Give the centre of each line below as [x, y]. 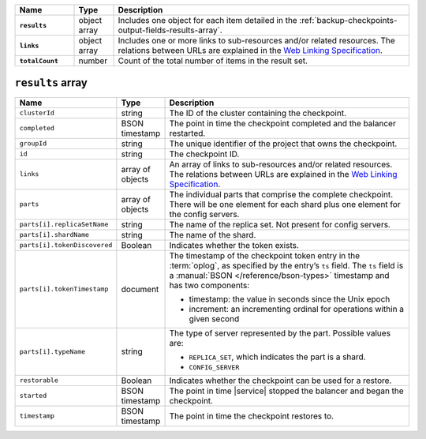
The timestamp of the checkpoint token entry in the [265, 255]
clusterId [37, 113]
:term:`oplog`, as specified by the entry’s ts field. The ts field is [286, 265]
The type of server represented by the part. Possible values [280, 333]
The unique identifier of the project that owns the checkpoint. [283, 144]
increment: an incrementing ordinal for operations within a [297, 309]
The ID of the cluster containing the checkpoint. [258, 113]
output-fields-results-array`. [170, 30]
